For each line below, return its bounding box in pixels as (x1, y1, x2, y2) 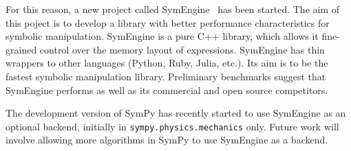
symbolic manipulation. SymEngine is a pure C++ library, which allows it (6, 29, 319, 43)
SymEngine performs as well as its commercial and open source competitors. (6, 82, 328, 97)
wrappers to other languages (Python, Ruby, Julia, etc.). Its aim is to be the (6, 56, 328, 70)
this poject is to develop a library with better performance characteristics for (6, 15, 330, 30)
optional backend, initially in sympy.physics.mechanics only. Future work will (6, 119, 339, 133)
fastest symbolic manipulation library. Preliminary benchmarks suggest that (6, 69, 326, 83)
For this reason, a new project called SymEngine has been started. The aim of (6, 2, 340, 16)
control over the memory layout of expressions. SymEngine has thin (39, 42, 325, 56)
